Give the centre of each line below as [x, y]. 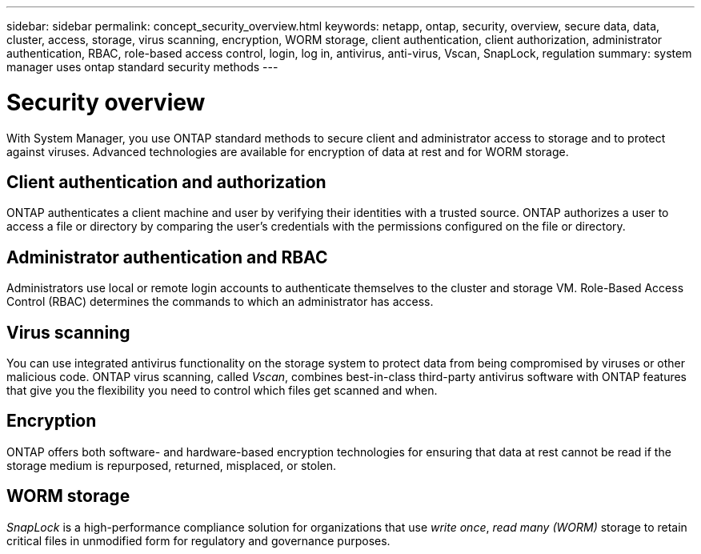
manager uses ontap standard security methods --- [142, 67]
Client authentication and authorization [166, 182]
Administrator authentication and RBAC [167, 257]
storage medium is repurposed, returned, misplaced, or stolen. [172, 465]
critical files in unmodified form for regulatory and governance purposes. [198, 540]
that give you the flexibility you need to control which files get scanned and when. [222, 391]
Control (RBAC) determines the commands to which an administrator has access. [220, 302]
